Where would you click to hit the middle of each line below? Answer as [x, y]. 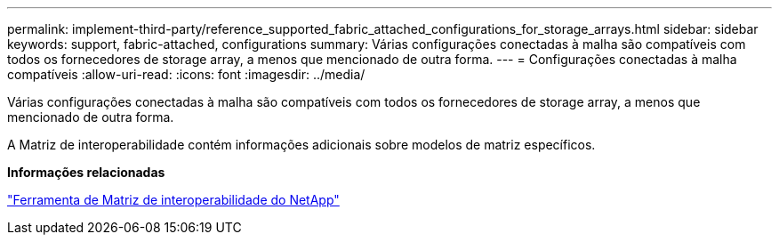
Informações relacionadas [86, 172]
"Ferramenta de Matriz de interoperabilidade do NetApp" [173, 200]
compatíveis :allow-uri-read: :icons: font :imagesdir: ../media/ [186, 74]
